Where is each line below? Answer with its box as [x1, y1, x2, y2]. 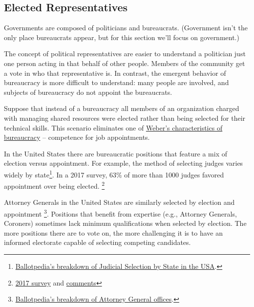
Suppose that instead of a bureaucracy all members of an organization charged [4, 103, 239, 113]
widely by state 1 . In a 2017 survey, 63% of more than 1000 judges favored [4, 168, 224, 179]
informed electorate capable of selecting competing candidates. [4, 237, 191, 247]
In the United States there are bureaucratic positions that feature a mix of [4, 148, 227, 158]
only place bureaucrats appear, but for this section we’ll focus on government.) [4, 32, 239, 42]
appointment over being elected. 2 [4, 179, 105, 191]
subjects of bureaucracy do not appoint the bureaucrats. [4, 87, 172, 97]
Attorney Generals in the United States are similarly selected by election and [4, 197, 235, 207]
